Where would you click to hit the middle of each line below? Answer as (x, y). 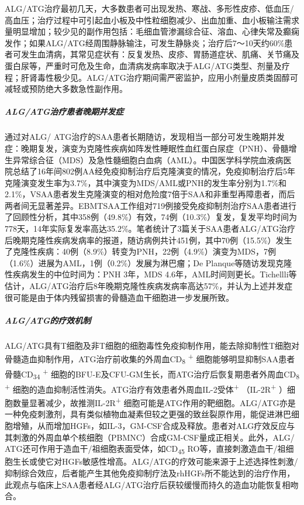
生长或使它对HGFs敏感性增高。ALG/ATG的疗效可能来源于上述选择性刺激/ (155, 461)
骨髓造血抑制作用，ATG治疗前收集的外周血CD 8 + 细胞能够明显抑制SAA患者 (150, 359)
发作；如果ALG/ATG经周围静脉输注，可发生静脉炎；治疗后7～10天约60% (145, 42)
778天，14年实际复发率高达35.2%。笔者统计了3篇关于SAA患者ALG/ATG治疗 (150, 229)
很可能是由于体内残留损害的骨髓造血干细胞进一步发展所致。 (119, 297)
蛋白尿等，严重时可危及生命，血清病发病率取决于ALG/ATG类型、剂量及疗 (147, 65)
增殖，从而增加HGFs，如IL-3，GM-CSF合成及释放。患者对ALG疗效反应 (150, 426)
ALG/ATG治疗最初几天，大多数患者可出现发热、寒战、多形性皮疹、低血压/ (149, 8)
